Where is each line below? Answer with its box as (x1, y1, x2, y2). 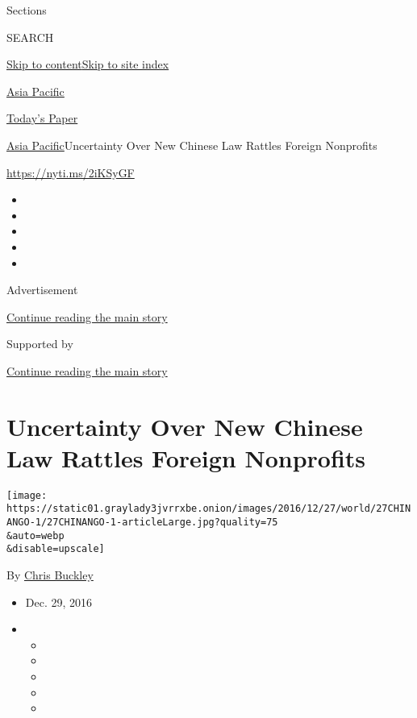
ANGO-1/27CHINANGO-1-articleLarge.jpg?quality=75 (6, 517, 278, 529)
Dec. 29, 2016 (25, 593, 93, 610)
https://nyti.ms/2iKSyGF (6, 164, 135, 181)
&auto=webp (6, 529, 65, 542)
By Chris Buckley (6, 567, 94, 583)
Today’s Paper (6, 110, 78, 127)
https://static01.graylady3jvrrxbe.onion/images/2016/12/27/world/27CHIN (6, 503, 411, 515)
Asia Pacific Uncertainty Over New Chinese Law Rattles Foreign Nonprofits (6, 136, 377, 153)
